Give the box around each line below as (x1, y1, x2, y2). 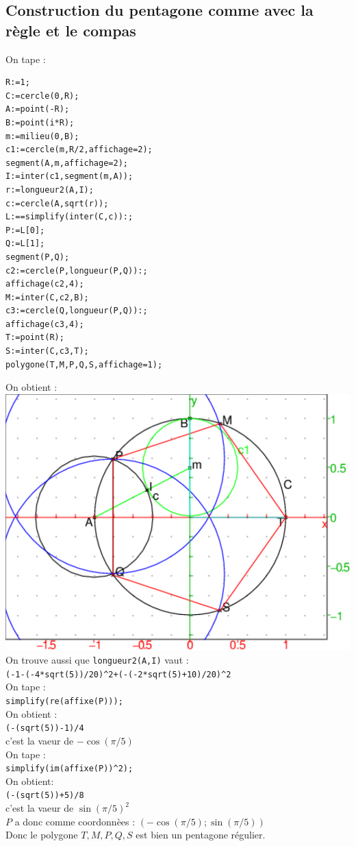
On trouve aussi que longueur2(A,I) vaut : (5, 653, 189, 667)
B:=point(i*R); (5, 117, 75, 128)
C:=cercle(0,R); (5, 90, 79, 101)
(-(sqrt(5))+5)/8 (5, 790, 84, 801)
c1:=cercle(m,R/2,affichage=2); (5, 145, 153, 155)
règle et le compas (5, 19, 136, 40)
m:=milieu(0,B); (5, 131, 79, 141)
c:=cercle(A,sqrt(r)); (5, 198, 109, 208)
